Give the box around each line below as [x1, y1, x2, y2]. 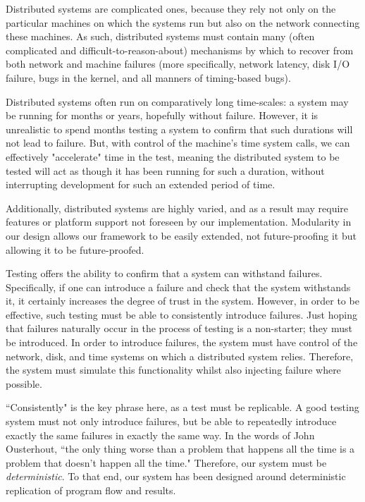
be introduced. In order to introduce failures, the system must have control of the [6, 335, 358, 350]
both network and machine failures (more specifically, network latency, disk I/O [6, 56, 350, 71]
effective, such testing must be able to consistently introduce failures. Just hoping [6, 307, 357, 322]
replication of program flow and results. [6, 483, 176, 497]
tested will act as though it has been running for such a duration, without [6, 163, 325, 178]
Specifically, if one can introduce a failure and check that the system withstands [6, 279, 351, 294]
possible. [6, 376, 42, 391]
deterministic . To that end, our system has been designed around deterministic [6, 469, 346, 484]
